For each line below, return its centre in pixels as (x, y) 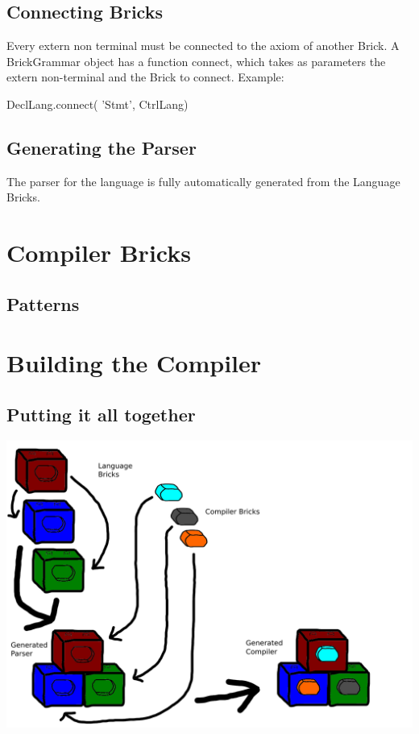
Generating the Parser (102, 147)
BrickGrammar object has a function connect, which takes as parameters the (196, 61)
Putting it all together (101, 414)
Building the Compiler (134, 363)
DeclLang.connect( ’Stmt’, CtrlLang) (97, 104)
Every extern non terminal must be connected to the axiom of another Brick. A (203, 46)
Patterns (43, 303)
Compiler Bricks (99, 253)
